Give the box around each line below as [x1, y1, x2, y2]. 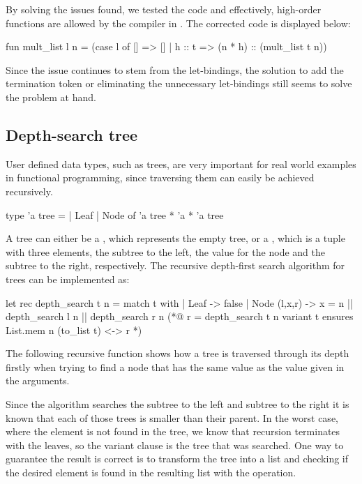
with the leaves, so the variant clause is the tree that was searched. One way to [6, 437, 344, 452]
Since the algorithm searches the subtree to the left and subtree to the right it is [6, 397, 349, 411]
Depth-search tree [6, 123, 138, 145]
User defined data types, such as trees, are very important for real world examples [6, 156, 356, 171]
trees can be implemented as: [6, 271, 130, 286]
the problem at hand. [6, 89, 96, 104]
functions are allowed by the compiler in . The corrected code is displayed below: [6, 15, 351, 30]
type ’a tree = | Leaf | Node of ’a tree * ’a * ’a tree [6, 207, 224, 222]
